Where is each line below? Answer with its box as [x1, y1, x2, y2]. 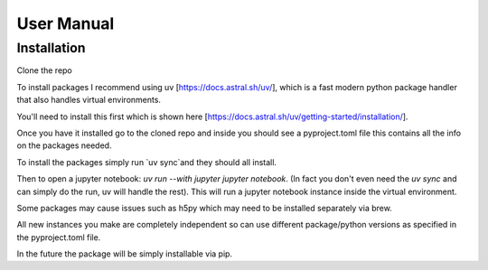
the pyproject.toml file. [16, 231, 101, 243]
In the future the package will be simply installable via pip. [16, 248, 233, 259]
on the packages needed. [16, 140, 112, 151]
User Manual [16, 14, 115, 33]
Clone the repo [16, 65, 72, 76]
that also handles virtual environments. [16, 95, 162, 106]
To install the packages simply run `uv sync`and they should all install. [16, 156, 277, 167]
